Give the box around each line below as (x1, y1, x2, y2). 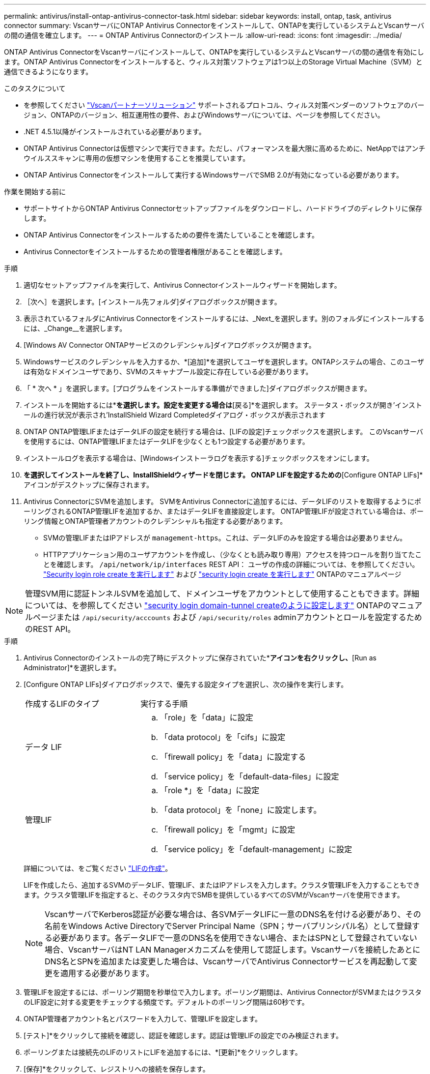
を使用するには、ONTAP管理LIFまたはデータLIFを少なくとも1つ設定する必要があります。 (24, 437, 309, 446)
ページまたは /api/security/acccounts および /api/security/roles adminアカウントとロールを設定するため (33, 612, 422, 622)
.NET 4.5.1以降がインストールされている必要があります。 (24, 127, 206, 136)
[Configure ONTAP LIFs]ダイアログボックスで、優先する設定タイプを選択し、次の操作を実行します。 (24, 680, 348, 688)
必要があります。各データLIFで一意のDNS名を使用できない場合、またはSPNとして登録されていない (53, 933, 417, 943)
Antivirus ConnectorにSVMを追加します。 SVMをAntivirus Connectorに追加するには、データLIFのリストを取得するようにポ (24, 497, 421, 506)
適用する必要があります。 (60, 968, 154, 978)
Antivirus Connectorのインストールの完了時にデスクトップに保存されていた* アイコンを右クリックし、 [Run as (24, 654, 376, 662)
